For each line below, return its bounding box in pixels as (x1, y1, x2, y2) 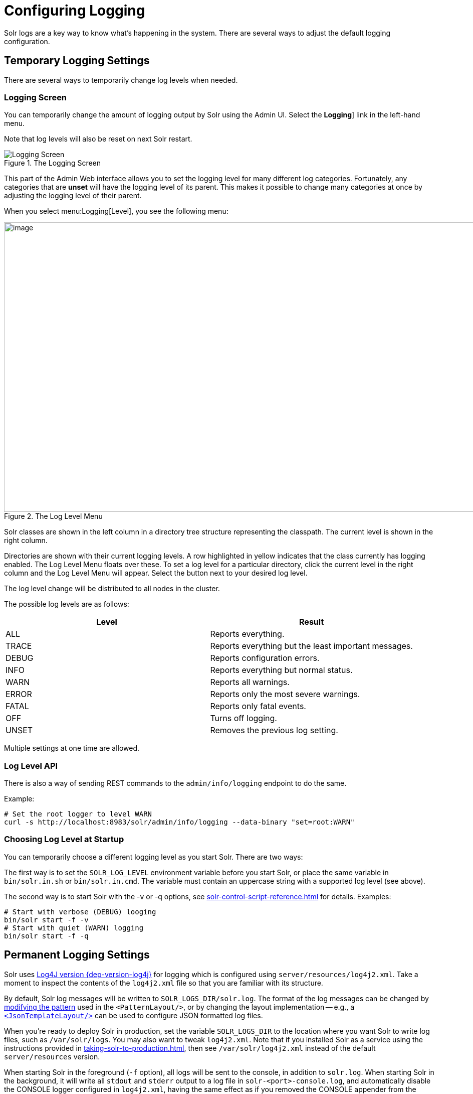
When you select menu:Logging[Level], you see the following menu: (4, 207, 228, 216)
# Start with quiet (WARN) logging (4, 923, 144, 932)
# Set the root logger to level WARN (4, 810, 152, 818)
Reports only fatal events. (210, 701, 306, 712)
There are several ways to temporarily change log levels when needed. (4, 75, 238, 84)
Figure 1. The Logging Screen (4, 159, 101, 168)
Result (299, 617, 324, 627)
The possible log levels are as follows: (4, 600, 129, 609)
